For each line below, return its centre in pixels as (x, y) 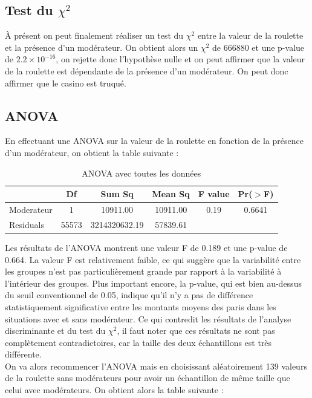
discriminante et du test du (55, 331)
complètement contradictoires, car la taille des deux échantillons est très (138, 342)
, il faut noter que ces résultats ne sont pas (196, 331)
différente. (23, 354)
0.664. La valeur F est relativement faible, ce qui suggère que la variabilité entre (153, 259)
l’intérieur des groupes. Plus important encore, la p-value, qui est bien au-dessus (153, 283)
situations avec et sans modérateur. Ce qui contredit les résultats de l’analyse (148, 318)
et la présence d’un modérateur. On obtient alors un (102, 47)
